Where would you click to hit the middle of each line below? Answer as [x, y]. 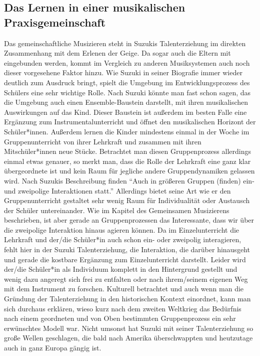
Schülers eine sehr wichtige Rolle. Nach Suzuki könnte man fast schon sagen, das [127, 92]
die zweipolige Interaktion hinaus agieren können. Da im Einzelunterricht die [122, 229]
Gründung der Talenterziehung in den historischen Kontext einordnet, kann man [127, 299]
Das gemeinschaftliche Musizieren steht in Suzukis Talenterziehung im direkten [125, 43]
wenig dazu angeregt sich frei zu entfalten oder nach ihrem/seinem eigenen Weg [126, 279]
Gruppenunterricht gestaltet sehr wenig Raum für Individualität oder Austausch [127, 200]
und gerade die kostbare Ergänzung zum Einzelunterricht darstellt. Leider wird [125, 259]
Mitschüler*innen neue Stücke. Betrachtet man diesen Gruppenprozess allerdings [127, 151]
